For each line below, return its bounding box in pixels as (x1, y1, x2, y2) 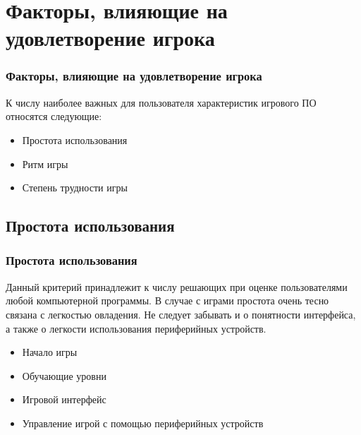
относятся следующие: (6, 109, 102, 124)
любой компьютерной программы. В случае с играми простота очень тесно (6, 293, 329, 308)
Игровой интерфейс (22, 392, 106, 407)
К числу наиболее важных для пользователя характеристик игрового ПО (6, 95, 317, 109)
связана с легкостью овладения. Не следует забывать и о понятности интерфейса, (6, 306, 356, 321)
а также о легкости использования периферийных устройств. (6, 321, 267, 335)
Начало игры (22, 345, 78, 359)
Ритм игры (22, 156, 68, 171)
